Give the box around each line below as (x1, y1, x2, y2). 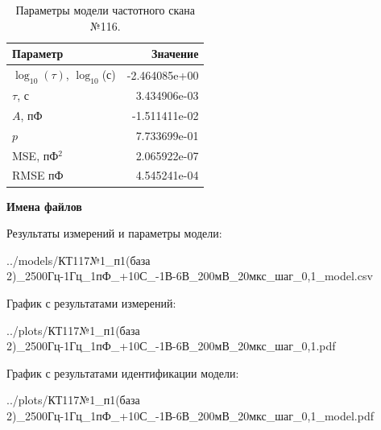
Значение (151, 45, 199, 62)
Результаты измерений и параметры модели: (6, 225, 222, 242)
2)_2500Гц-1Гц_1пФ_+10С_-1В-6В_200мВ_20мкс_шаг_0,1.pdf (6, 337, 336, 354)
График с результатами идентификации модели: (6, 364, 239, 381)
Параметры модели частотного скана (15, 2, 195, 18)
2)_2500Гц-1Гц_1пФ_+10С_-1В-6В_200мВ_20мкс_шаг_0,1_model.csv (6, 267, 373, 284)
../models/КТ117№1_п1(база (6, 251, 151, 268)
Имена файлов (6, 197, 82, 214)
